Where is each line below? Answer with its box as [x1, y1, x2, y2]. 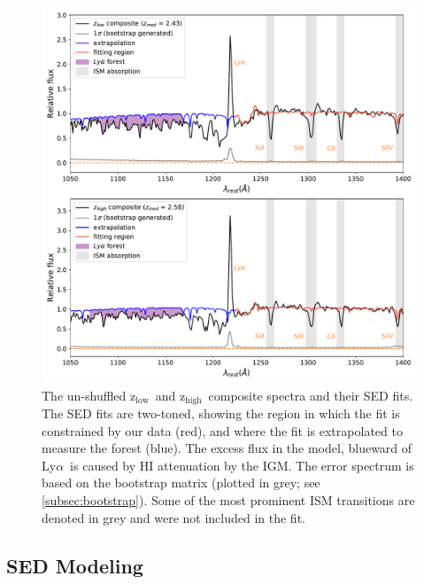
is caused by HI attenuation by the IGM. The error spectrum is [70, 456, 414, 474]
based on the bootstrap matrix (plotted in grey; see [42, 473, 320, 492]
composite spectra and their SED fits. [208, 385, 413, 404]
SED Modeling [6, 551, 143, 579]
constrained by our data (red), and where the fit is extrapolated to [42, 421, 403, 440]
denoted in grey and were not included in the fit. [42, 508, 305, 526]
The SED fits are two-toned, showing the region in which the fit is [42, 404, 400, 423]
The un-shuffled [42, 385, 127, 404]
